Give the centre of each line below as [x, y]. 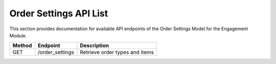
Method [22, 46]
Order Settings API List [59, 13]
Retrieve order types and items [117, 52]
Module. [18, 35]
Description [95, 46]
